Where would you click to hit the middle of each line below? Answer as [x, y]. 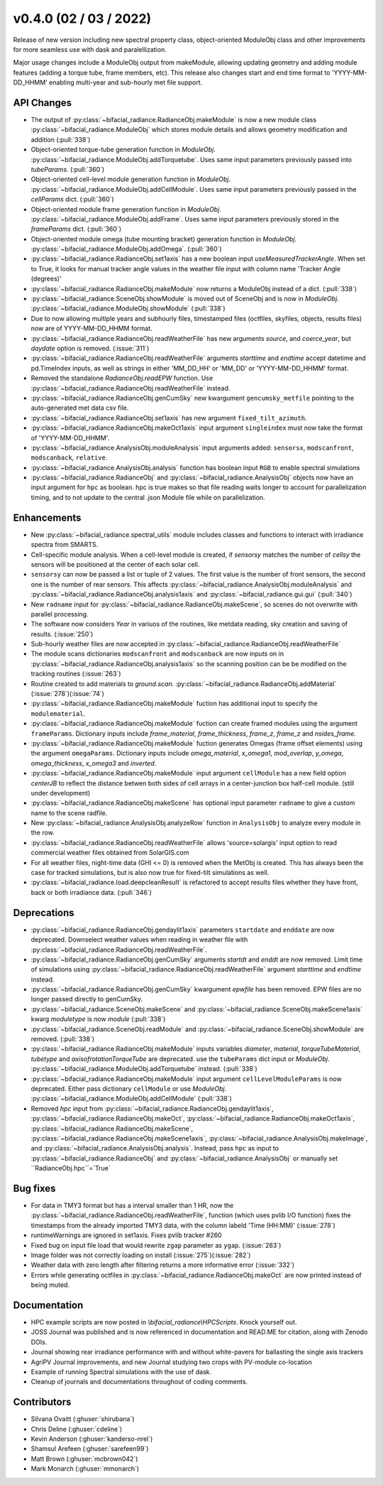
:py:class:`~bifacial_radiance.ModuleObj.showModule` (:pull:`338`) [128, 308]
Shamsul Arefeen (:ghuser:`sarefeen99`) [90, 1449]
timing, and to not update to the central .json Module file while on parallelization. [148, 497]
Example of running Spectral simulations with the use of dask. [121, 1372]
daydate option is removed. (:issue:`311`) [90, 348]
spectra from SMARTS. [65, 545]
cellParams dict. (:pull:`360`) [73, 200]
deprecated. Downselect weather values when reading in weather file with [139, 940]
